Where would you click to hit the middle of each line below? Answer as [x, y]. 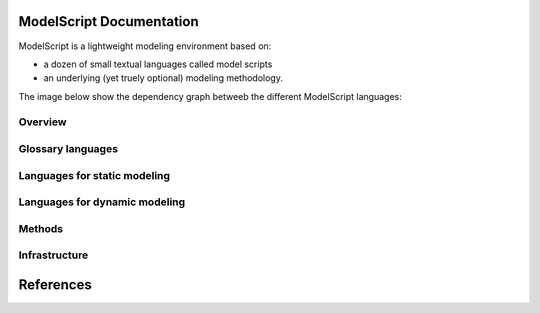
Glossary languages [68, 149]
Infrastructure [53, 255]
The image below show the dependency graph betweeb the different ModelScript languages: [210, 96]
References [55, 284]
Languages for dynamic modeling [102, 202]
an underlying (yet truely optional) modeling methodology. [163, 78]
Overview [42, 122]
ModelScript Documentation [108, 21]
